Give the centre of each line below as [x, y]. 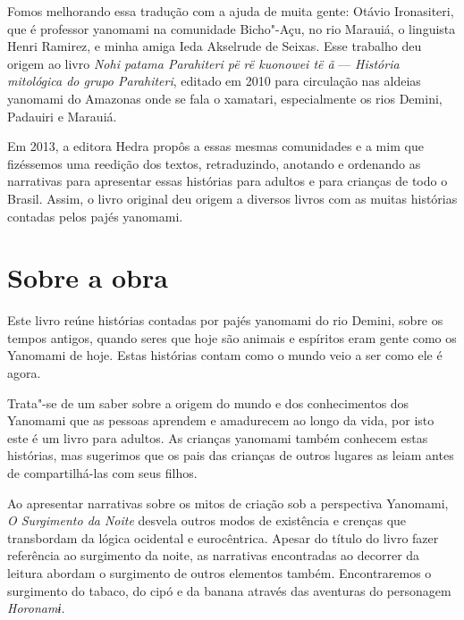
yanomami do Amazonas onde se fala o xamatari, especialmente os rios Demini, [225, 98]
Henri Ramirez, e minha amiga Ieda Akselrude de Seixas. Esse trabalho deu [215, 46]
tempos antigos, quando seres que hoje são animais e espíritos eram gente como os [232, 337]
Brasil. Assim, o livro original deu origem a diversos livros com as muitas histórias [232, 198]
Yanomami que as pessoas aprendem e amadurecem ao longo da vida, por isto [221, 420]
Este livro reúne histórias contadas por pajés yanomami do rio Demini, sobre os [225, 320]
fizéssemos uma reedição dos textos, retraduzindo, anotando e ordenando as [214, 163]
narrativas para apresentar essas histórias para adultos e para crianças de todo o [228, 181]
